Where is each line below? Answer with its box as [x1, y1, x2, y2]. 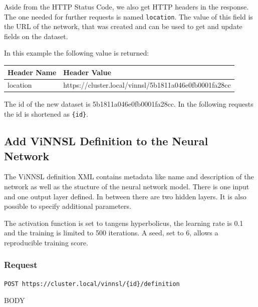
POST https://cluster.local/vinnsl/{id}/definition [4, 280, 180, 287]
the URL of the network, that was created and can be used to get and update [4, 21, 242, 32]
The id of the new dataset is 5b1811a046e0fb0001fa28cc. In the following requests [4, 99, 253, 109]
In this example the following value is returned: [4, 48, 149, 58]
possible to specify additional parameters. [4, 201, 131, 211]
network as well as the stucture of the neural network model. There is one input [4, 181, 249, 191]
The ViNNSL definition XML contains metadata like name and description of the [4, 171, 254, 182]
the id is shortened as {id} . [4, 109, 89, 119]
